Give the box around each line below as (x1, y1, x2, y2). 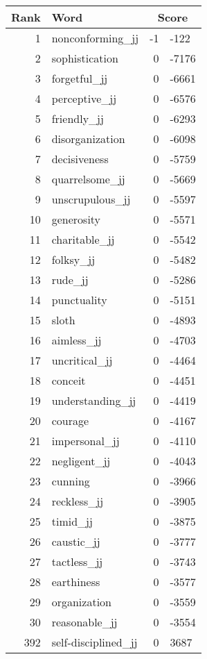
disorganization (51, 131, 125, 147)
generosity (51, 211, 101, 227)
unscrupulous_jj (51, 191, 131, 207)
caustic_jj (51, 533, 100, 549)
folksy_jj (51, 251, 96, 267)
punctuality (51, 292, 107, 308)
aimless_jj (51, 332, 102, 348)
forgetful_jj (51, 70, 108, 86)
